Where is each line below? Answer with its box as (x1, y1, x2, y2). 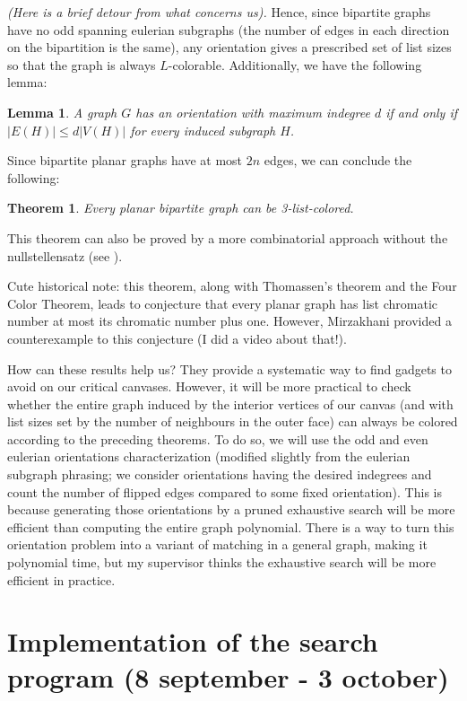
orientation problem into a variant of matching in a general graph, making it (7, 535, 428, 554)
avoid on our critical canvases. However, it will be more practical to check (7, 377, 411, 396)
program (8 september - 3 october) (7, 658, 449, 695)
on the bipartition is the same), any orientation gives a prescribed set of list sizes (7, 38, 452, 57)
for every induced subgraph (130, 120, 276, 139)
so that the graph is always (7, 55, 156, 74)
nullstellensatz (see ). (7, 246, 123, 265)
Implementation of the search (7, 623, 378, 660)
